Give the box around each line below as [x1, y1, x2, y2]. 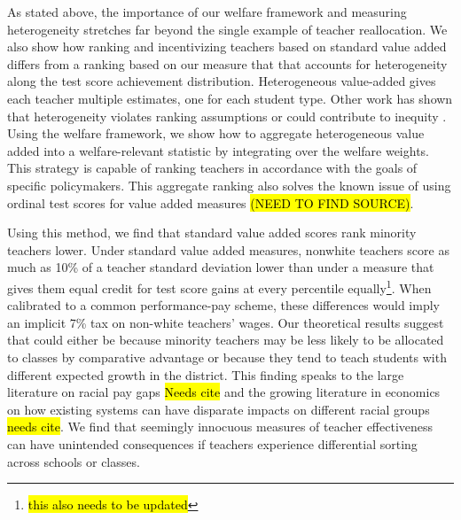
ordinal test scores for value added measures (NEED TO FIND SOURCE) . [7, 193, 414, 212]
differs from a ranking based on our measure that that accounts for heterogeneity [7, 54, 448, 73]
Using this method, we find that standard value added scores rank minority [7, 223, 417, 242]
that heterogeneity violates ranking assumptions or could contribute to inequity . [7, 106, 447, 125]
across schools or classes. [7, 452, 140, 470]
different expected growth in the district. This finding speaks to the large [7, 365, 404, 384]
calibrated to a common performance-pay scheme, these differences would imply [7, 296, 440, 314]
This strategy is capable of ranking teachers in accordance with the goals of [7, 159, 418, 177]
